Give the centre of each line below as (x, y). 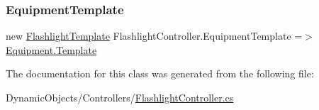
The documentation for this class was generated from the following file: (160, 73)
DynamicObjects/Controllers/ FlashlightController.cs (120, 97)
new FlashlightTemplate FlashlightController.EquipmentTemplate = (154, 36)
